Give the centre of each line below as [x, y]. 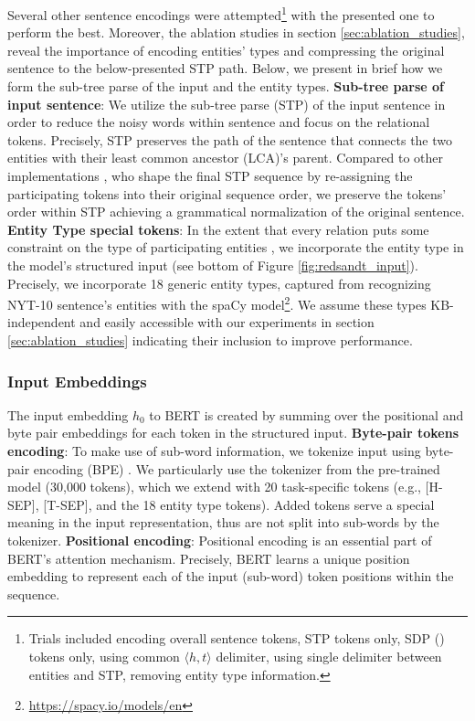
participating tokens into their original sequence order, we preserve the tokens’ [227, 193]
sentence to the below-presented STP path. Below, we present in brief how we [225, 68]
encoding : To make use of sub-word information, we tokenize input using [214, 451]
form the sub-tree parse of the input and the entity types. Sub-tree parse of [226, 86]
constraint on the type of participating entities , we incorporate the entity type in [236, 247]
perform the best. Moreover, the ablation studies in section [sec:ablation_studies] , [236, 32]
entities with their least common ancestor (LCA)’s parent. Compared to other [226, 158]
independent [42, 322]
